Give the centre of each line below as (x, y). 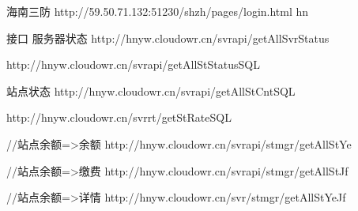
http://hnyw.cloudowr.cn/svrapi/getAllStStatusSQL (133, 64)
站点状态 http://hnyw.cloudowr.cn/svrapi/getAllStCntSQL (151, 90)
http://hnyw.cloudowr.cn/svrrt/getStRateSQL (119, 117)
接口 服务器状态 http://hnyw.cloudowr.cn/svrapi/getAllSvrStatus (168, 38)
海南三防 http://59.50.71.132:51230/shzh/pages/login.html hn (158, 11)
